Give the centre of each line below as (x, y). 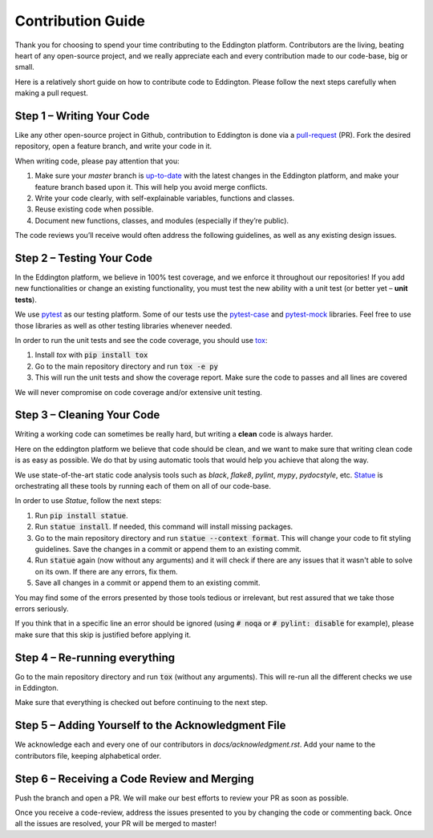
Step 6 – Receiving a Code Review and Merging (134, 778)
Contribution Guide (80, 21)
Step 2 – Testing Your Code (83, 258)
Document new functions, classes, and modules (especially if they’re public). (162, 220)
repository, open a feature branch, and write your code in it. (113, 146)
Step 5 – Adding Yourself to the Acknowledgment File (150, 725)
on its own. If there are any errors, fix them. (106, 571)
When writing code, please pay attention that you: (97, 161)
